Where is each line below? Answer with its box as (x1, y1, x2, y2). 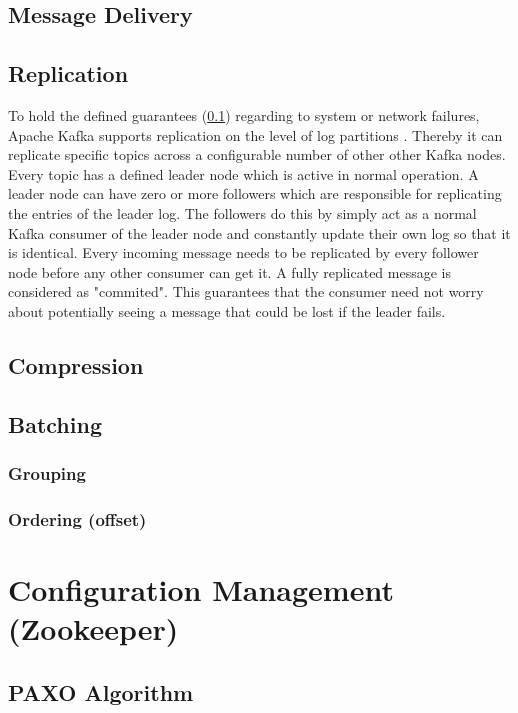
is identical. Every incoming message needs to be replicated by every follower (8, 242, 479, 263)
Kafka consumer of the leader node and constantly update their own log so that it (8, 222, 511, 243)
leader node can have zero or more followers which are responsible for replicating (8, 183, 502, 204)
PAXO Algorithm (8, 676, 194, 707)
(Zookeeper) (8, 608, 179, 649)
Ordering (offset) (8, 506, 147, 531)
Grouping (8, 461, 86, 485)
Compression (8, 349, 144, 380)
